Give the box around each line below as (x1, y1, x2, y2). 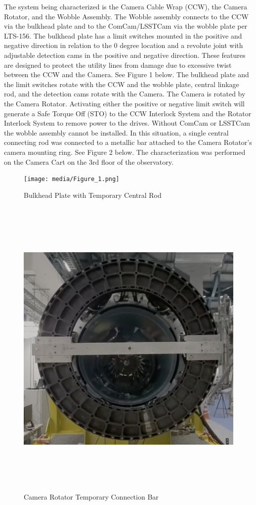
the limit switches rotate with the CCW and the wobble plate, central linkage (4, 79, 239, 89)
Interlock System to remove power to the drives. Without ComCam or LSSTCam (4, 118, 250, 128)
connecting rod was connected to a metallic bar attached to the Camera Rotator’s (4, 137, 252, 147)
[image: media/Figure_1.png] (24, 176, 120, 183)
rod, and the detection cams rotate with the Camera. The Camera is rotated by (4, 89, 246, 99)
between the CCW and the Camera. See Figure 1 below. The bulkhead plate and (4, 69, 249, 80)
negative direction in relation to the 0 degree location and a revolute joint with (4, 40, 243, 50)
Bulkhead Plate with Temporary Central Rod (24, 189, 162, 200)
